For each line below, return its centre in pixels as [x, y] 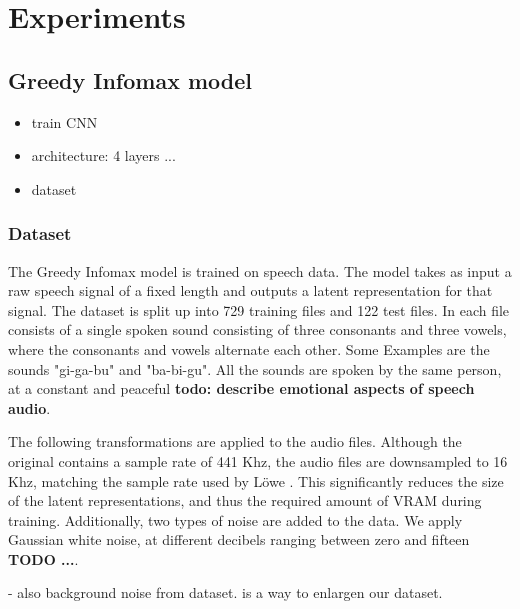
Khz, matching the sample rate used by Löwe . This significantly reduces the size [256, 480]
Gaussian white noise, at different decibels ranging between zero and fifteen [239, 539]
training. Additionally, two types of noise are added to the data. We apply [235, 519]
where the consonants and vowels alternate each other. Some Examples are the [249, 348]
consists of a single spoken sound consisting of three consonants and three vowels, [257, 329]
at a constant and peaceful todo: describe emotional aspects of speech [241, 388]
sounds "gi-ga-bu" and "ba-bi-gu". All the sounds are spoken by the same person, [255, 368]
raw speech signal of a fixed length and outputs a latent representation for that [250, 290]
